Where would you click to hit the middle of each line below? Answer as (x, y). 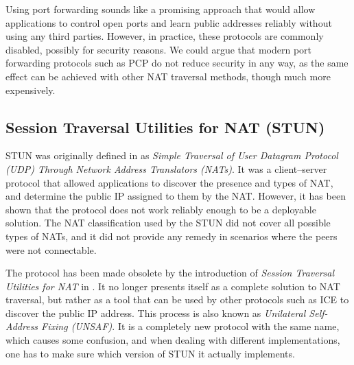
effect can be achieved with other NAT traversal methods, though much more (168, 76)
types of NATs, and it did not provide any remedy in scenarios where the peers (172, 236)
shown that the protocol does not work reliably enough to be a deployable (161, 209)
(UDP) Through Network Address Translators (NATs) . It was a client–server (166, 168)
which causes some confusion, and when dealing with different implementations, (173, 340)
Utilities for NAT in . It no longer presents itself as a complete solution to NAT (173, 286)
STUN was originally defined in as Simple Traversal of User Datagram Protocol (172, 155)
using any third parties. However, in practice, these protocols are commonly (165, 36)
